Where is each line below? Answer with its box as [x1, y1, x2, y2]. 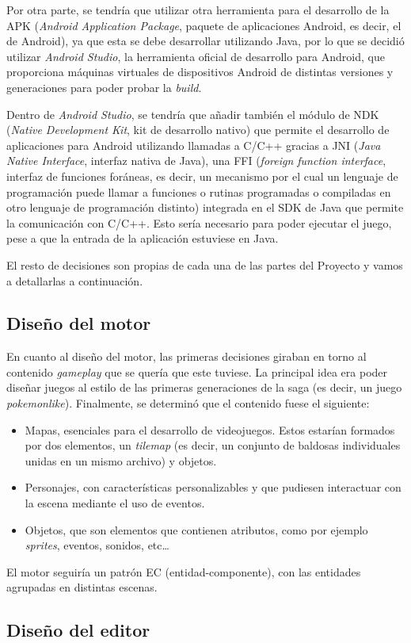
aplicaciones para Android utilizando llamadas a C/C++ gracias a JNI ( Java [6, 136, 381, 153]
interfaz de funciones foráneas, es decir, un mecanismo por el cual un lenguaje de [6, 167, 398, 184]
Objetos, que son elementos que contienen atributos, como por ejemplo [25, 521, 368, 538]
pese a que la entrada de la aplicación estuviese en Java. [6, 230, 279, 247]
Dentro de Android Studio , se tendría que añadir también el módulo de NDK [6, 105, 379, 122]
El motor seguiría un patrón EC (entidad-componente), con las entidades [6, 563, 361, 580]
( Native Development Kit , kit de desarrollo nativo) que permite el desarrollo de [6, 121, 390, 138]
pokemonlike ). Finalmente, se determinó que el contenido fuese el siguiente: [6, 395, 370, 411]
